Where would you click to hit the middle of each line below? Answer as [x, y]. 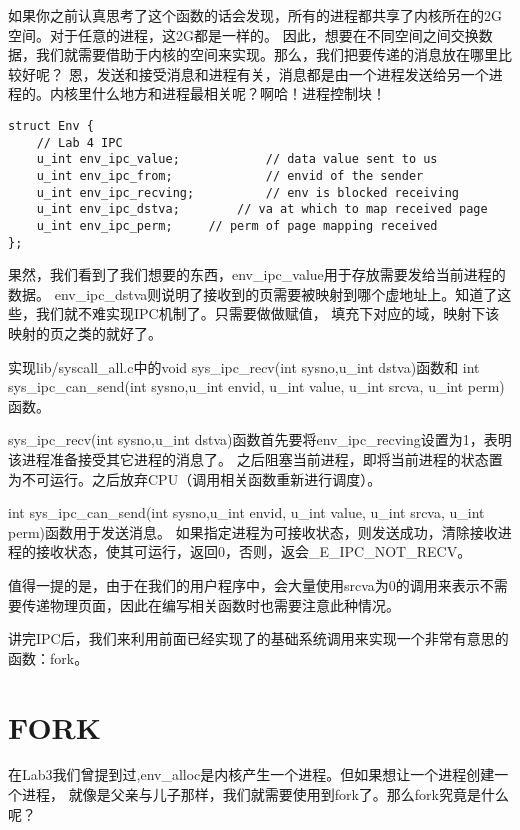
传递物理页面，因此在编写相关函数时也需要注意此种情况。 [210, 604]
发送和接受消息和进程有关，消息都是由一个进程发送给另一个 [292, 73]
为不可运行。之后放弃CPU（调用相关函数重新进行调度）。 [195, 478]
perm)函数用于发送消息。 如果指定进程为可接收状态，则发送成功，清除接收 [253, 531]
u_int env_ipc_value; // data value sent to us [237, 159]
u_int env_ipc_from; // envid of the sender [230, 175]
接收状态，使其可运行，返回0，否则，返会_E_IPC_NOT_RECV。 [253, 551]
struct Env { [51, 125]
